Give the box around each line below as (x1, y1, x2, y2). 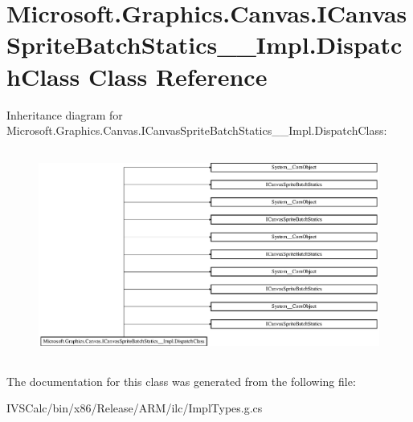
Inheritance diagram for (6, 106, 123, 123)
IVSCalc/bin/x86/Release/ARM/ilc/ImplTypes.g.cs (6, 400, 263, 416)
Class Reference (88, 59, 268, 92)
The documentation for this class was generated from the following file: (6, 372, 356, 389)
